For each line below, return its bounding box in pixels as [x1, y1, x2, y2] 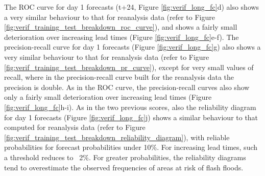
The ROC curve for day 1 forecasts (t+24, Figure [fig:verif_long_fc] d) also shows [4, 2, 259, 12]
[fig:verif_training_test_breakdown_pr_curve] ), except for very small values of [4, 61, 254, 72]
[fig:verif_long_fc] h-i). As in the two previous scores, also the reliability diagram [4, 101, 256, 112]
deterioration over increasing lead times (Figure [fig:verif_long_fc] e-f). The [4, 31, 239, 42]
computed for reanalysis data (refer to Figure [4, 122, 146, 133]
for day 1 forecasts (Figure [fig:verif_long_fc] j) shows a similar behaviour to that [4, 112, 258, 122]
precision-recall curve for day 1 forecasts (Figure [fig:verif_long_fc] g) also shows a [4, 41, 261, 52]
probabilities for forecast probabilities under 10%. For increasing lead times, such [4, 142, 258, 152]
